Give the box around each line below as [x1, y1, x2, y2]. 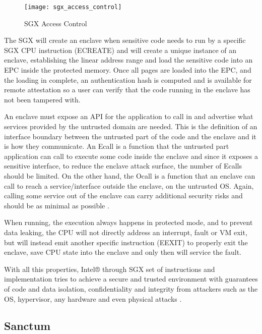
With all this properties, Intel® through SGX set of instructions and [4, 263, 215, 274]
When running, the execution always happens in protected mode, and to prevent [4, 217, 253, 228]
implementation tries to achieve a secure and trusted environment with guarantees [4, 273, 258, 284]
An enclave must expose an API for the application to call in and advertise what [4, 111, 253, 122]
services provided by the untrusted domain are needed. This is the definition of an [4, 121, 257, 131]
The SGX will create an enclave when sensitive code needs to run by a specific [4, 35, 246, 45]
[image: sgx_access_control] [24, 4, 122, 11]
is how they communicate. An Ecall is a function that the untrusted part [4, 141, 229, 151]
